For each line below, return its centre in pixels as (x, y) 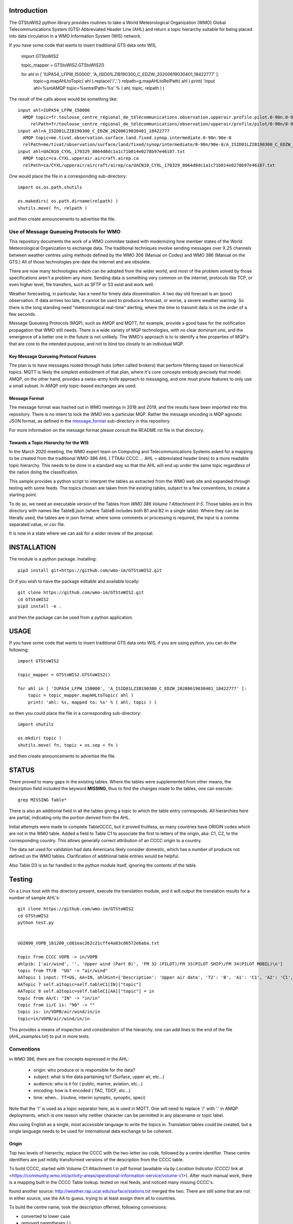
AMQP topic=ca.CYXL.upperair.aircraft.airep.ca (81, 158)
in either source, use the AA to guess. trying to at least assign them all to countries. (93, 1198)
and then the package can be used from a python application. (71, 617)
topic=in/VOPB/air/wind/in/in (54, 1019)
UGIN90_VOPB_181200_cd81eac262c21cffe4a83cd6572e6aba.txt (89, 943)
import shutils (36, 724)
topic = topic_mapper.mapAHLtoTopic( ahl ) (81, 695)
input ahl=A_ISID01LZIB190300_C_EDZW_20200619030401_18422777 (94, 131)
